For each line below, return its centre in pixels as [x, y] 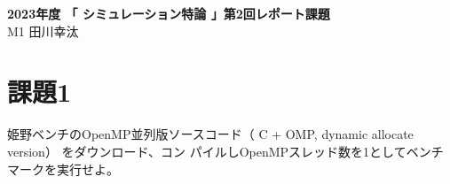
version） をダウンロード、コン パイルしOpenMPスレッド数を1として [207, 151]
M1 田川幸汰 [43, 31]
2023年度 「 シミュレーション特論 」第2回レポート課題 [169, 13]
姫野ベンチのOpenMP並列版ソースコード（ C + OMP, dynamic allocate [210, 134]
